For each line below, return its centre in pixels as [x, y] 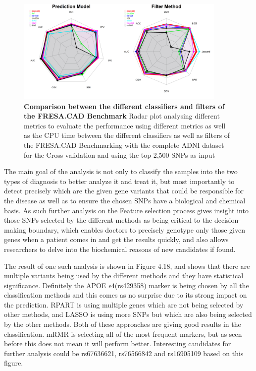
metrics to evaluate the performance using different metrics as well [125, 125]
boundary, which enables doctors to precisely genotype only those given [137, 229]
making [15, 229]
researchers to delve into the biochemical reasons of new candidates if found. [120, 249]
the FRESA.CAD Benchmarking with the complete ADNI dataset [124, 145]
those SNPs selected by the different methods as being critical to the [108, 220]
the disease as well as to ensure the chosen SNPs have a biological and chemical [125, 200]
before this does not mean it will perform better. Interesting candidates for [118, 343]
